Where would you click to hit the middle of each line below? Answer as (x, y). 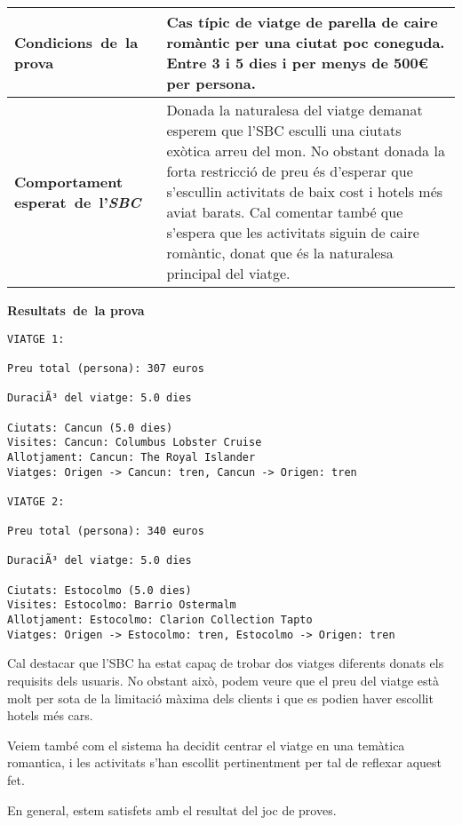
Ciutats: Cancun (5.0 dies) (90, 428)
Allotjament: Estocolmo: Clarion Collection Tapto (160, 620)
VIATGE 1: (36, 339)
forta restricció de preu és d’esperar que (290, 171)
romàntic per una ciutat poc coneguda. (306, 42)
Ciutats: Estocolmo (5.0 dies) (100, 590)
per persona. (211, 83)
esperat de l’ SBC (78, 202)
